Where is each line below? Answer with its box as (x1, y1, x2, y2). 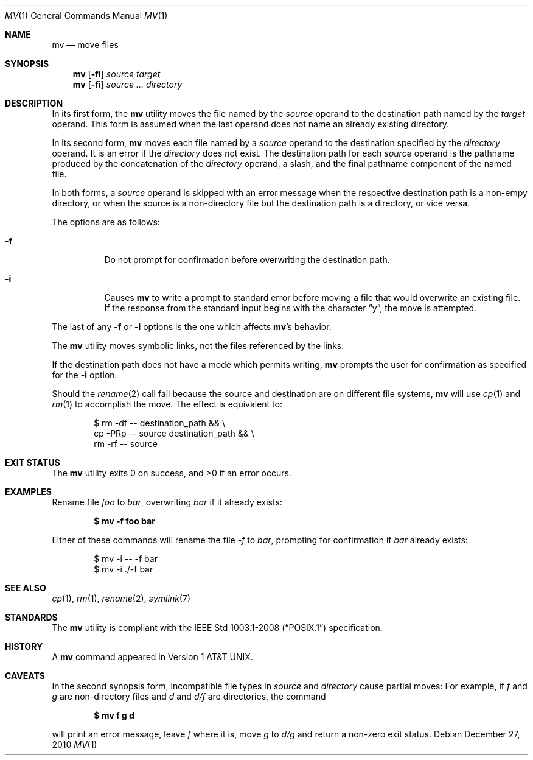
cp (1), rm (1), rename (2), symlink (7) (52, 593, 190, 603)
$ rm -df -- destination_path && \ (94, 418, 225, 428)
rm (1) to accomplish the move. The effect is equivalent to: (52, 399, 282, 409)
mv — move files (52, 40, 119, 50)
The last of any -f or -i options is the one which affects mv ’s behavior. (52, 322, 332, 332)
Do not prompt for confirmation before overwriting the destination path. (104, 255, 390, 265)
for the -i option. (52, 370, 117, 380)
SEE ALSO (5, 583, 46, 593)
